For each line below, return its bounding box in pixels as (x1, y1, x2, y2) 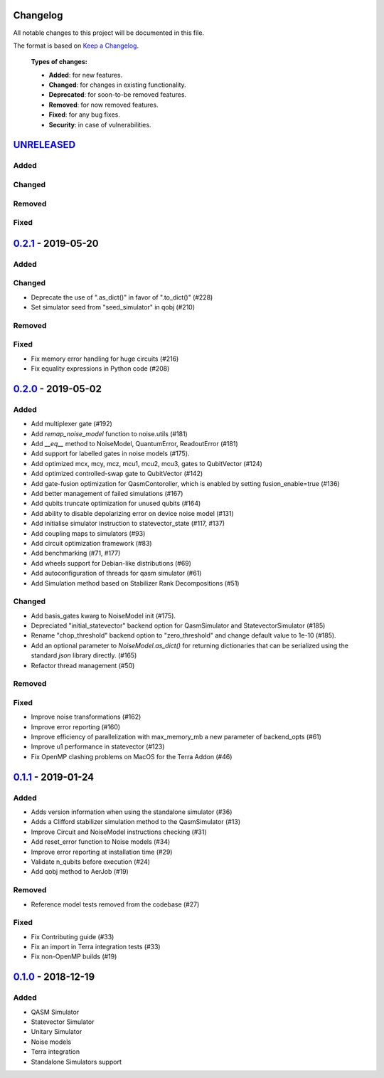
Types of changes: (31, 58, 88, 66)
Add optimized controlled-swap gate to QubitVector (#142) (31, 470, 203, 478)
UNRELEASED (13, 139, 76, 151)
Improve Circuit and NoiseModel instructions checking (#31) (31, 828, 207, 836)
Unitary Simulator (31, 1027, 82, 1036)
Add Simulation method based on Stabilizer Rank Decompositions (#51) (31, 578, 240, 587)
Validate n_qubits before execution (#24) (31, 857, 151, 866)
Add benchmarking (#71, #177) (31, 549, 121, 558)
